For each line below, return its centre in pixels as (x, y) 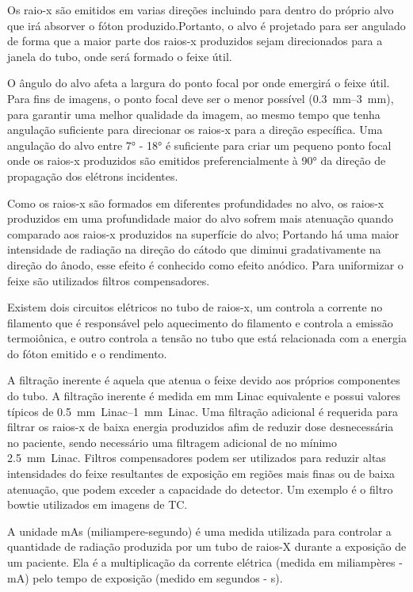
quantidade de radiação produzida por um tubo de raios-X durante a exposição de (207, 546)
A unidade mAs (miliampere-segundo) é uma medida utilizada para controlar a (199, 531)
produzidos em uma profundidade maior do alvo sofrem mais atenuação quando (200, 218)
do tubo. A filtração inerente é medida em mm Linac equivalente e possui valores (204, 396)
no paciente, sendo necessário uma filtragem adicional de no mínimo (172, 442)
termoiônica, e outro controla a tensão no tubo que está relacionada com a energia (207, 338)
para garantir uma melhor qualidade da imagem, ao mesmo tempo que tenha (194, 114)
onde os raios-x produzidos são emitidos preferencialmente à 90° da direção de (197, 160)
